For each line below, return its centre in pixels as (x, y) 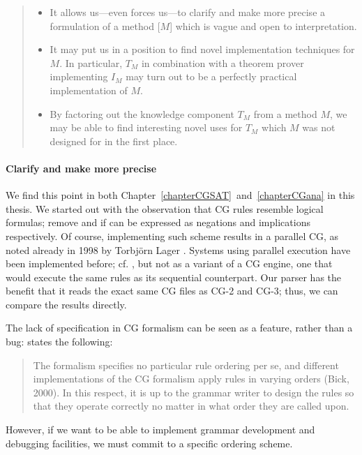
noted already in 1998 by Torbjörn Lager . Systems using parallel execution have (178, 249)
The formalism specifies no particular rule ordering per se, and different (186, 365)
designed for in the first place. (114, 141)
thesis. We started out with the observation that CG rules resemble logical (165, 208)
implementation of (89, 90)
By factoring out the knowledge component (142, 113)
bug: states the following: (59, 342)
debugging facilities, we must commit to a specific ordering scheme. (149, 443)
